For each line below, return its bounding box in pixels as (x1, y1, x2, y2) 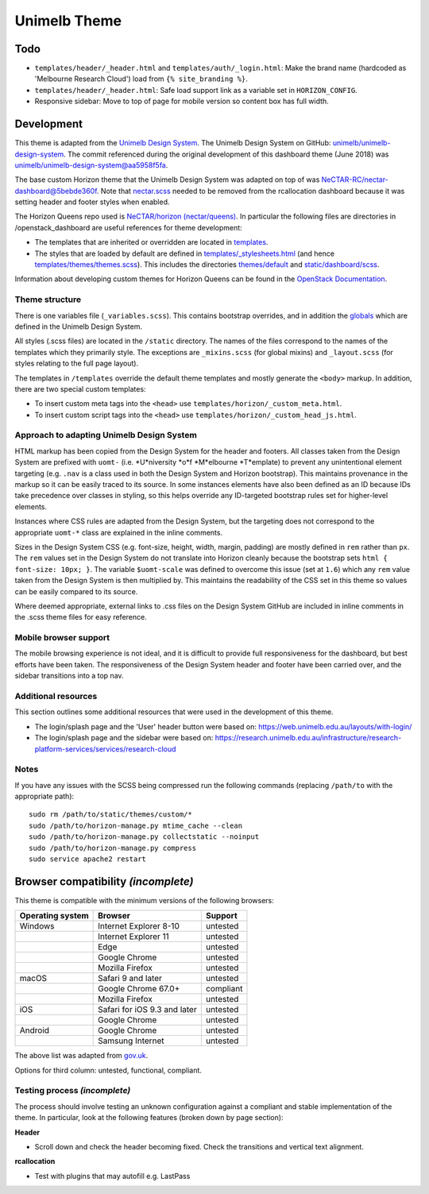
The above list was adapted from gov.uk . (14, 1051, 149, 1061)
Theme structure (14, 294, 82, 305)
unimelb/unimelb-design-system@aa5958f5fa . (14, 160, 168, 170)
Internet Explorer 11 (98, 931, 170, 942)
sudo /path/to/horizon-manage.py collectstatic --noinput (29, 833, 260, 841)
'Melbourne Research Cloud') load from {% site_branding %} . (34, 74, 248, 83)
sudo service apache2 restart (29, 855, 147, 864)
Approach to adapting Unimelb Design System (14, 430, 198, 441)
